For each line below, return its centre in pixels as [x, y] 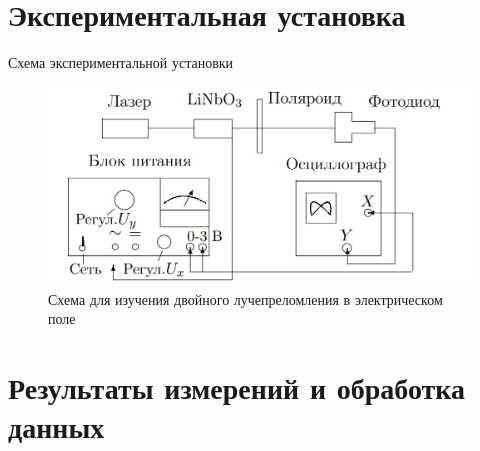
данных [56, 426]
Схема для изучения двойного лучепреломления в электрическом [245, 298]
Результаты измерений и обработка [237, 386]
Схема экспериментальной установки [121, 62]
